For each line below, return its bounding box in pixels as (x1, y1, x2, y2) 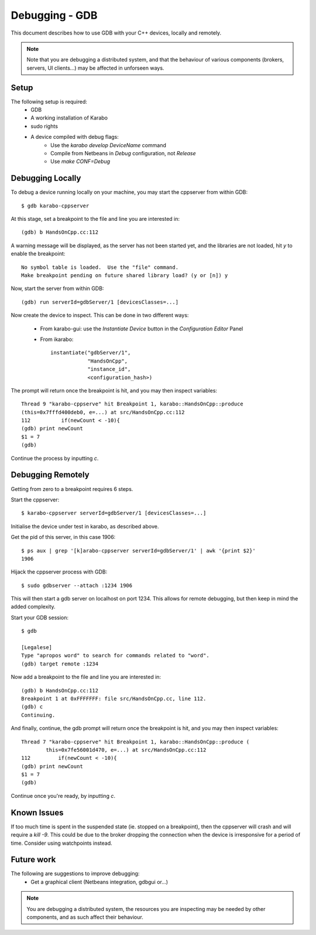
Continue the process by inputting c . (11, 455, 99, 462)
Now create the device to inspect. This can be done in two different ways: (11, 312, 189, 319)
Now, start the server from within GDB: (11, 285, 104, 292)
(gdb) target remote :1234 (21, 660, 99, 667)
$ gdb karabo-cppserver (21, 202, 90, 209)
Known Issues (11, 807, 64, 817)
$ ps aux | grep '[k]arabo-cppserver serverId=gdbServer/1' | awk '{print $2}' (21, 547, 256, 554)
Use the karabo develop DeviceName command (50, 141, 166, 149)
